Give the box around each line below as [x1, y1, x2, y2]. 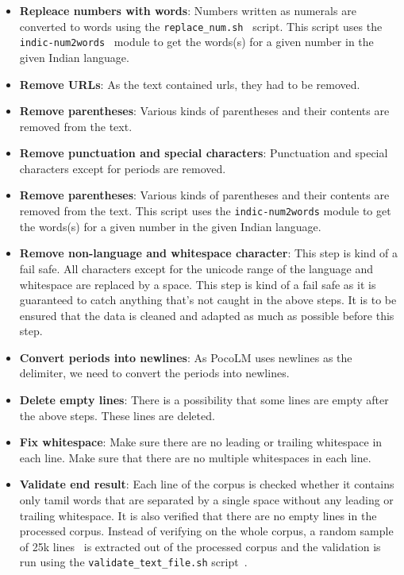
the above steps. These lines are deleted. [19, 407, 215, 423]
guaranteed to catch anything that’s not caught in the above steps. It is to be [19, 291, 397, 308]
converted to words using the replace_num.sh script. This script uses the [19, 17, 383, 34]
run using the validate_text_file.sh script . [19, 554, 248, 570]
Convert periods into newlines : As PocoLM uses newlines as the [19, 349, 352, 365]
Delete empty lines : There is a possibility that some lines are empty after [19, 392, 389, 408]
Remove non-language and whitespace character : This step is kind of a [19, 245, 398, 261]
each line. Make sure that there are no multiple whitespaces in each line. [19, 449, 371, 465]
